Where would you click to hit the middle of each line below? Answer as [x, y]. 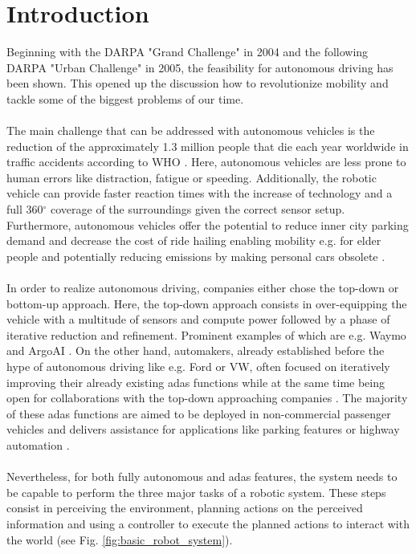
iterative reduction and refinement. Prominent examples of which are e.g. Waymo [206, 334]
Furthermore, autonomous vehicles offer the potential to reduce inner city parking [208, 224]
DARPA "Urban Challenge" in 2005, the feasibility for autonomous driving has [200, 67]
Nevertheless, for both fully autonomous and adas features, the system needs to [202, 477]
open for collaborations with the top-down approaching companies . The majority [207, 398]
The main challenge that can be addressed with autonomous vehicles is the [191, 130]
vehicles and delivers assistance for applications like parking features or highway [203, 429]
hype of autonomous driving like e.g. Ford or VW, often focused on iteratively [198, 366]
